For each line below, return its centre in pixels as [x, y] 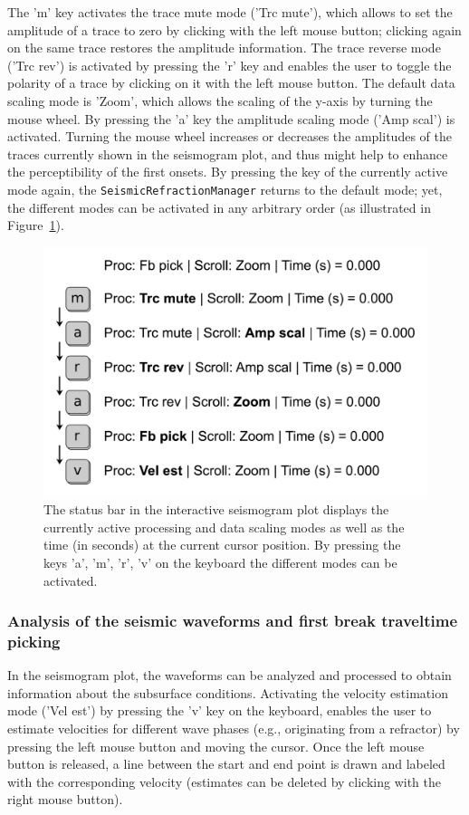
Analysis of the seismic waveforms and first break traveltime [233, 621]
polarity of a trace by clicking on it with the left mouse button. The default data [231, 83]
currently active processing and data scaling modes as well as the [224, 527]
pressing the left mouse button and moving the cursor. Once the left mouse [216, 746]
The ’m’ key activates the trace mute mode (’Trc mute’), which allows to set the [230, 12]
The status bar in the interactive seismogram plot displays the [216, 509]
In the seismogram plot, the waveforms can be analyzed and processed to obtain [230, 675]
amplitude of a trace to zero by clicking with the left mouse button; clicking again [234, 29]
